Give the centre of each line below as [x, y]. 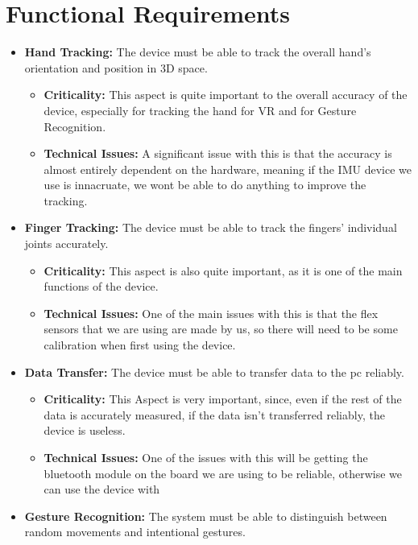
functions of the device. [101, 286]
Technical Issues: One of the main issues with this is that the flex [211, 313]
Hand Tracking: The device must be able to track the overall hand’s [198, 52]
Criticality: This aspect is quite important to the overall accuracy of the [226, 95]
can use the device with [102, 489]
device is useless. [85, 430]
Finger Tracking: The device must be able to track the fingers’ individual [211, 227]
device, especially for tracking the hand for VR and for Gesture [200, 110]
